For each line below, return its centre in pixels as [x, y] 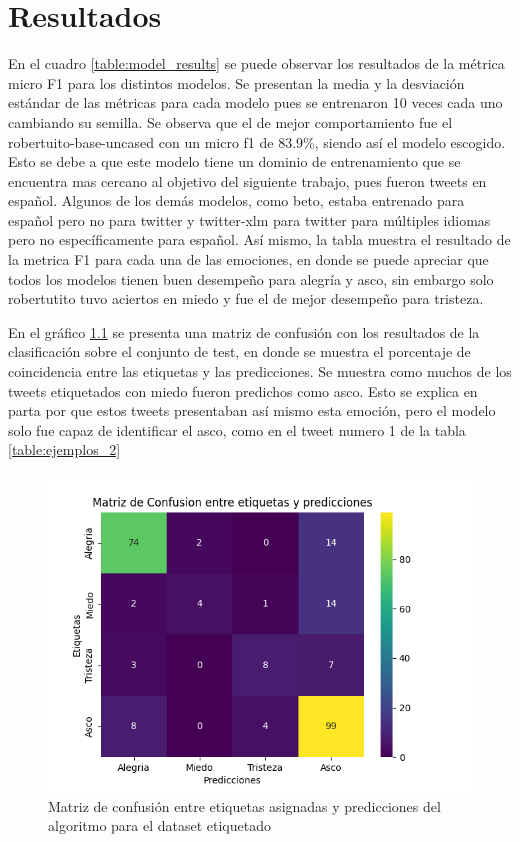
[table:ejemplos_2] [64, 449]
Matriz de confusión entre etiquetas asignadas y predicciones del [244, 805]
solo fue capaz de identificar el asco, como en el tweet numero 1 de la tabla [237, 429]
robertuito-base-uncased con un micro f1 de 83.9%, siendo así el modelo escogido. [257, 141]
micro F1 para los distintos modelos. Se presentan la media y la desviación [236, 82]
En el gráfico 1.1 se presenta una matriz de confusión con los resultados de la [244, 331]
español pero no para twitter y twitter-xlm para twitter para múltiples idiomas [249, 219]
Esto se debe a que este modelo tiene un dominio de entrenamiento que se [234, 161]
